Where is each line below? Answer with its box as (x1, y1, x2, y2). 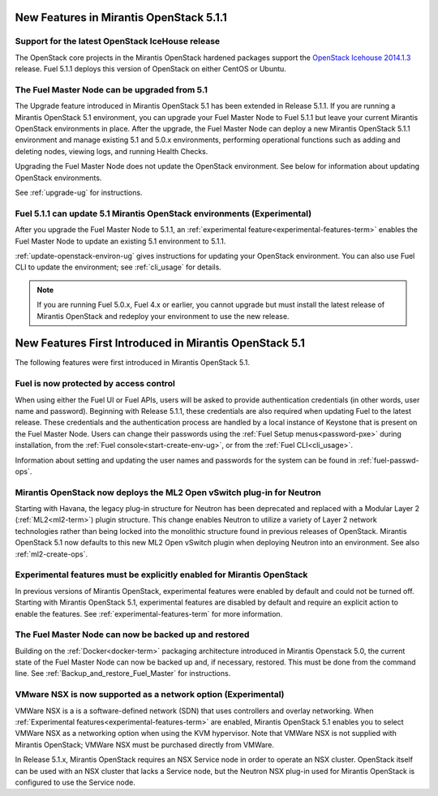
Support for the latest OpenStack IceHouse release (15, 36, 221, 47)
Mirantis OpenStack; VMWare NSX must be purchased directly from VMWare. (15, 739, 275, 750)
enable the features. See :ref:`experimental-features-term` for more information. (15, 609, 283, 618)
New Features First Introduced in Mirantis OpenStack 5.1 (15, 337, 306, 351)
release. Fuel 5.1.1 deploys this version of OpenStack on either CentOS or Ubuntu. (15, 64, 287, 74)
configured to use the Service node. (15, 777, 135, 787)
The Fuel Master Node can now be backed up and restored (15, 629, 250, 640)
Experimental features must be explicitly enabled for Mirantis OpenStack (15, 569, 308, 580)
